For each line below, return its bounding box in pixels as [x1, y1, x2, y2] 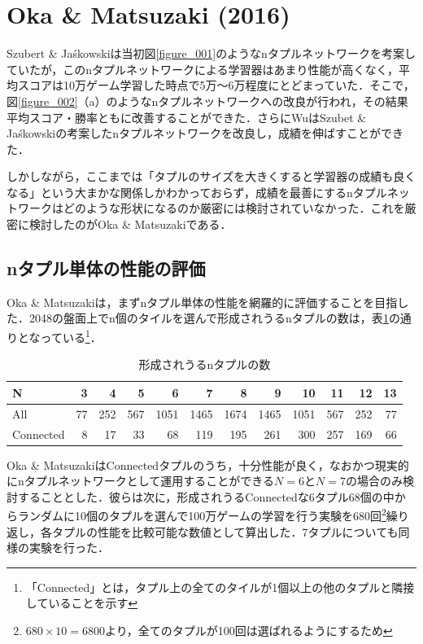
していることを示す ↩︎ [25, 594, 138, 611]
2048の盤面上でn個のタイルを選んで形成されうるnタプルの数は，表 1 [28, 309, 389, 326]
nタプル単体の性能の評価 [7, 256, 206, 281]
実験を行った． [28, 539, 109, 556]
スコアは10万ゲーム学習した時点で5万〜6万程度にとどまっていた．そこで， [17, 77, 415, 94]
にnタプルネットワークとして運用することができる [7, 472, 275, 489]
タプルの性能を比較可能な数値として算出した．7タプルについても [51, 523, 399, 540]
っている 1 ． [40, 326, 102, 345]
